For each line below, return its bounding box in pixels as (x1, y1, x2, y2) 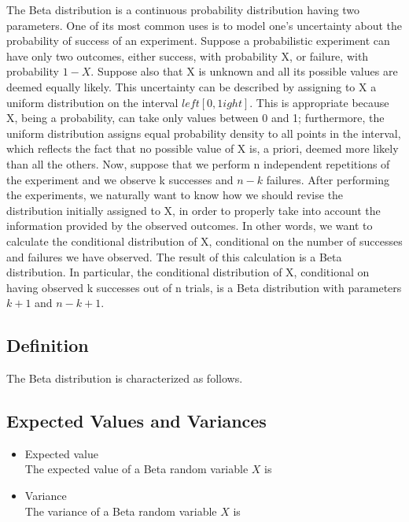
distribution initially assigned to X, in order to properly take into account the (6, 202, 381, 218)
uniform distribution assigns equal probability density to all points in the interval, (6, 124, 401, 141)
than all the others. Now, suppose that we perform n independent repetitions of (6, 155, 390, 172)
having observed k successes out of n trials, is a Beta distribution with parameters (6, 279, 402, 295)
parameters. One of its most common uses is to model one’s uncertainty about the (6, 17, 403, 33)
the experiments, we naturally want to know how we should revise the (6, 187, 344, 203)
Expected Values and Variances (6, 409, 267, 433)
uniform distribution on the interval (6, 94, 179, 110)
